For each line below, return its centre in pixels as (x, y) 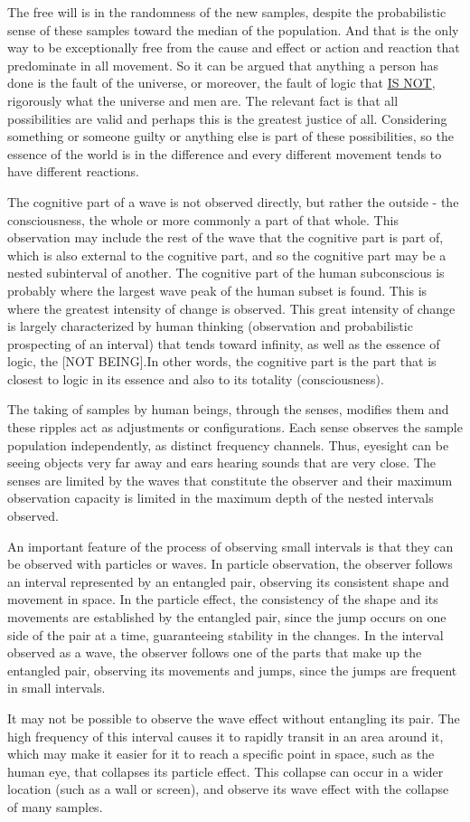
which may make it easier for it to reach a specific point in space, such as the (221, 754)
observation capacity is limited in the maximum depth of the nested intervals (221, 498)
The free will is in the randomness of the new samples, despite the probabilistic (227, 12)
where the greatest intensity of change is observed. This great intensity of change (231, 308)
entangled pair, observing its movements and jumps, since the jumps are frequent (232, 670)
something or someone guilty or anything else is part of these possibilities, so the (230, 136)
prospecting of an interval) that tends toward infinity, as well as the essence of (224, 343)
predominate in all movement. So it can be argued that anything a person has (223, 65)
